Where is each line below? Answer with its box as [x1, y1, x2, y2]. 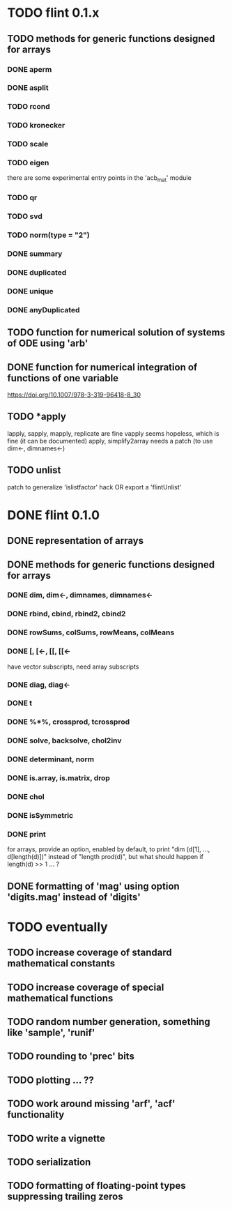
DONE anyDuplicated [7, 305, 80, 314]
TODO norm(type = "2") [7, 230, 91, 240]
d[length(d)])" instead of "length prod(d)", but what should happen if [7, 853, 204, 861]
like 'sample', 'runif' [7, 1027, 95, 1039]
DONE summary [7, 249, 63, 259]
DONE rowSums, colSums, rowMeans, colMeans [7, 628, 175, 637]
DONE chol [7, 792, 45, 802]
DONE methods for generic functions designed [7, 558, 215, 570]
